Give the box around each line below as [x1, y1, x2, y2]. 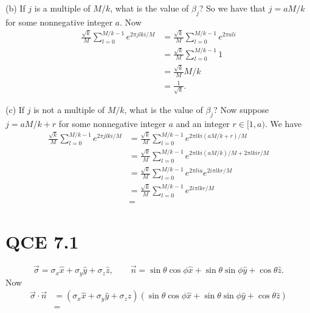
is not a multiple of [33, 103, 105, 116]
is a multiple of [34, 2, 91, 14]
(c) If [5, 103, 25, 116]
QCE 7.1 [5, 229, 79, 253]
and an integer [176, 117, 230, 130]
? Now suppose [213, 103, 269, 116]
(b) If [5, 2, 26, 14]
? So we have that [199, 2, 266, 14]
